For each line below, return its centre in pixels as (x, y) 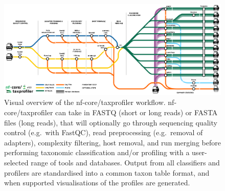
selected (16, 162)
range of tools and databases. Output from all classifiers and (125, 162)
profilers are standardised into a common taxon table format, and (107, 172)
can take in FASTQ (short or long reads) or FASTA (137, 112)
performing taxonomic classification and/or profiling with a (97, 152)
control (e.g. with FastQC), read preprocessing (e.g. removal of (104, 132)
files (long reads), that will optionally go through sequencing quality (111, 122)
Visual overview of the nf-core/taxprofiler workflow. (85, 102)
